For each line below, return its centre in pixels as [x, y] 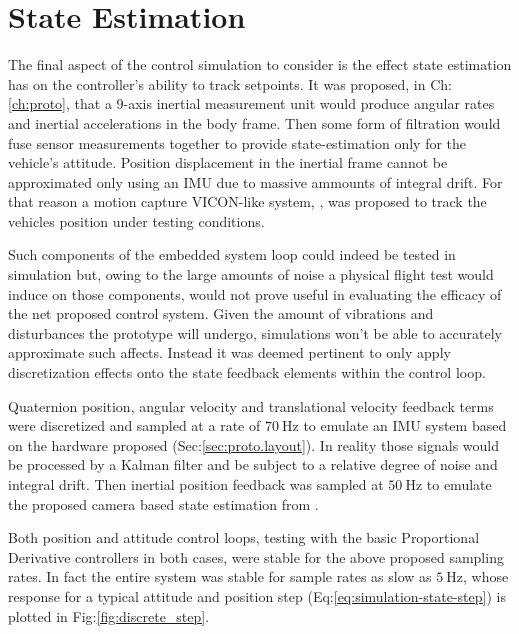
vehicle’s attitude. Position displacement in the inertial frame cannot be [228, 162]
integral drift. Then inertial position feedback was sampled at [196, 484]
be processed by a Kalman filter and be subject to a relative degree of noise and [253, 464]
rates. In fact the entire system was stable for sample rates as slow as [220, 576]
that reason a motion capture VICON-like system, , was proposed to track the [247, 201]
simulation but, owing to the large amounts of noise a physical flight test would [251, 274]
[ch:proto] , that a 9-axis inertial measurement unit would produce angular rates [251, 103]
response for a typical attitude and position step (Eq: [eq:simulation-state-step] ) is [257, 595]
